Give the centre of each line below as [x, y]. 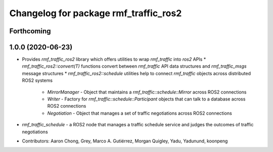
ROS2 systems [37, 80]
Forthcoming [30, 31]
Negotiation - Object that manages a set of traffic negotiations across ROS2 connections [140, 113]
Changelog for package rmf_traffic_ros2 [96, 13]
